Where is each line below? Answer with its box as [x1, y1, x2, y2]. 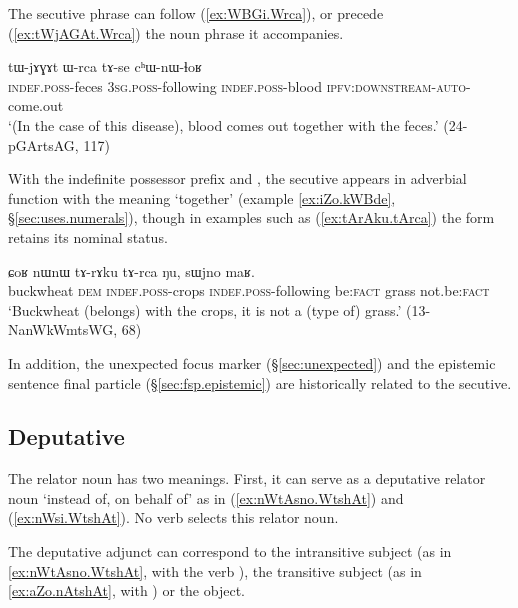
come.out [8, 95, 64, 116]
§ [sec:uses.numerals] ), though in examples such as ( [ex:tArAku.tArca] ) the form [8, 207, 495, 228]
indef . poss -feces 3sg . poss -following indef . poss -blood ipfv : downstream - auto [8, 75, 466, 96]
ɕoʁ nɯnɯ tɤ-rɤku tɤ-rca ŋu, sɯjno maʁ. [8, 260, 255, 281]
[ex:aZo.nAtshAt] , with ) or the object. [8, 580, 245, 601]
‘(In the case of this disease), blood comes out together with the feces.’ [8, 114, 439, 135]
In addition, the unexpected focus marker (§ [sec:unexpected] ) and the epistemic [8, 352, 496, 373]
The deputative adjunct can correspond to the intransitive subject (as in [8, 541, 452, 562]
